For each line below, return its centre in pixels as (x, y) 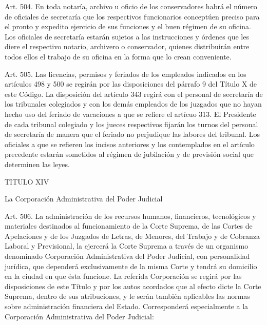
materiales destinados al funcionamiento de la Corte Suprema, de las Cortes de (129, 226)
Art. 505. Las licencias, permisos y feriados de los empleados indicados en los (126, 74)
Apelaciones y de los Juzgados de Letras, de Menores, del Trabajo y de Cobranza (132, 236)
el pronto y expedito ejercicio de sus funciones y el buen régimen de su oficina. (128, 26)
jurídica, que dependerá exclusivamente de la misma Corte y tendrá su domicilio (131, 266)
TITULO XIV (27, 181)
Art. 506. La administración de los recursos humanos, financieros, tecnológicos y (130, 216)
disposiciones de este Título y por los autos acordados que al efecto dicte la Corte (133, 286)
